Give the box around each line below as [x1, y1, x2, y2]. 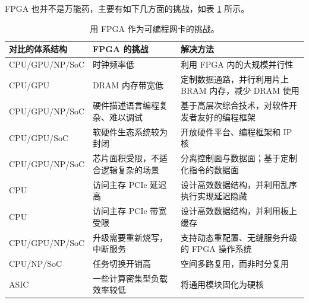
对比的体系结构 [9, 43, 67, 55]
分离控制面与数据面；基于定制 [180, 152, 297, 164]
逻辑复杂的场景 [101, 163, 160, 176]
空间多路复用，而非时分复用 [180, 257, 289, 269]
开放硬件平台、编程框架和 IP [180, 125, 292, 138]
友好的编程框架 [197, 110, 256, 123]
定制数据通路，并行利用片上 [180, 72, 289, 85]
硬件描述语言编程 [93, 99, 160, 111]
